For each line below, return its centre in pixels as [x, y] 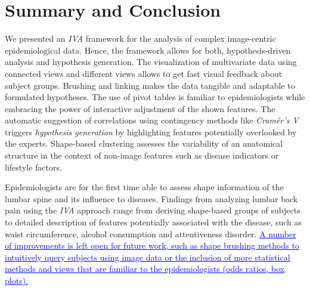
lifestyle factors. [33, 167]
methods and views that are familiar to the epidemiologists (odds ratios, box [145, 269]
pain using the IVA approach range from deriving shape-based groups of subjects [153, 210]
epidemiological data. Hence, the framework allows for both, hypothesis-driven [148, 50]
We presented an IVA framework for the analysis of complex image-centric [140, 38]
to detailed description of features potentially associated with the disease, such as [154, 222]
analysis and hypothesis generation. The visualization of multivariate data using [151, 62]
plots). [16, 280]
